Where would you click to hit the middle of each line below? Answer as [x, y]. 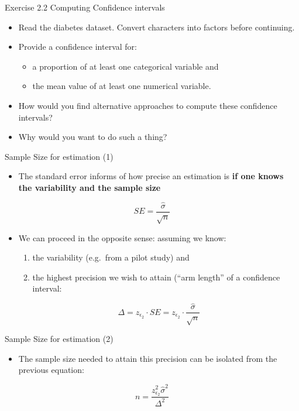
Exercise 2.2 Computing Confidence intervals [85, 7]
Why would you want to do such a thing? [93, 137]
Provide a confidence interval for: [78, 47]
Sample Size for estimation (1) [59, 156]
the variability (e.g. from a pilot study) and [111, 257]
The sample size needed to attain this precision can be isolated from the [148, 358]
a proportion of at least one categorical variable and [126, 66]
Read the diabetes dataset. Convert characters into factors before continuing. [157, 27]
